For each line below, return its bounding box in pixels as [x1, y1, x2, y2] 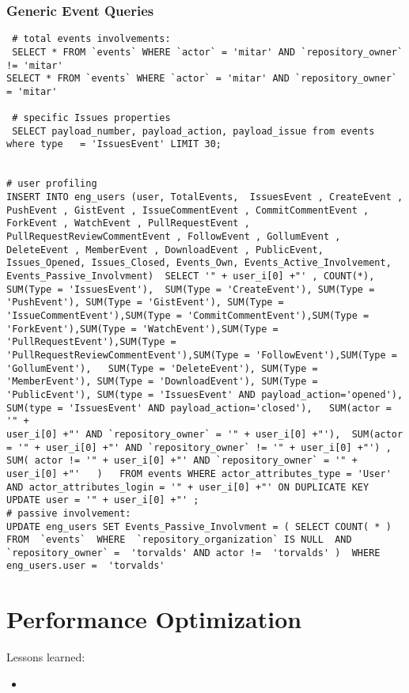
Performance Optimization [6, 603, 302, 635]
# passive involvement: [6, 507, 131, 519]
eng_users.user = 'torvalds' [6, 560, 165, 572]
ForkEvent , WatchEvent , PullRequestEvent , [6, 218, 250, 229]
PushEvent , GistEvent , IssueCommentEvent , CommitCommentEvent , [6, 204, 369, 216]
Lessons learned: [6, 649, 85, 665]
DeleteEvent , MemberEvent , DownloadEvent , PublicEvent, [6, 244, 324, 256]
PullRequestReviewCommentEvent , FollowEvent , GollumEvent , [6, 231, 341, 243]
